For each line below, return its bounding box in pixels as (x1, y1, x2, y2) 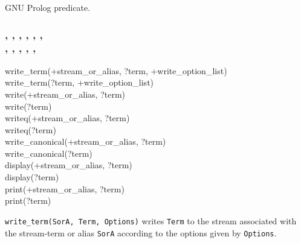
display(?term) (5, 171, 59, 183)
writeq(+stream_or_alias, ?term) (5, 112, 130, 124)
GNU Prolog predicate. (5, 1, 91, 13)
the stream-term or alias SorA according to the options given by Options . (5, 226, 277, 239)
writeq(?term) (5, 123, 56, 136)
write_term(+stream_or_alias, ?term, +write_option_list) (5, 64, 227, 77)
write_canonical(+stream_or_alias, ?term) (5, 135, 166, 148)
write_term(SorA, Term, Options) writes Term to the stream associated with (5, 214, 297, 227)
